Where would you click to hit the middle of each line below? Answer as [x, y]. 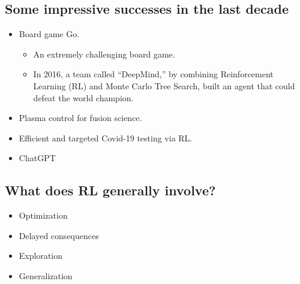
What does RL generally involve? [110, 190]
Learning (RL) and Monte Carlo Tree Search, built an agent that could [164, 85]
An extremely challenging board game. [104, 54]
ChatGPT [37, 158]
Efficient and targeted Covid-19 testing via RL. [106, 138]
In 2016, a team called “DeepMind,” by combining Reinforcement [153, 74]
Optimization [43, 215]
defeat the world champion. [83, 97]
